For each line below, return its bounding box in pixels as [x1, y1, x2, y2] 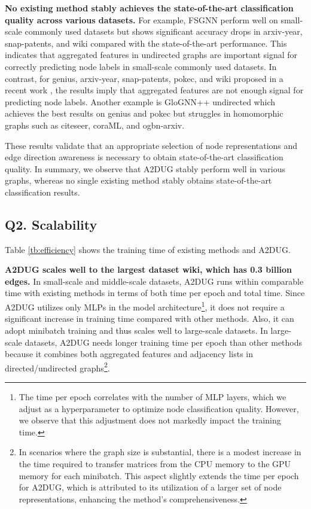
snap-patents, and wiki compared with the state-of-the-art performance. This [5, 36, 287, 49]
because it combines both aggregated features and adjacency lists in [5, 348, 254, 360]
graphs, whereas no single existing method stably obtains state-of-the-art [5, 174, 272, 187]
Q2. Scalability [5, 215, 97, 233]
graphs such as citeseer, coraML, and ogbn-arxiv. [5, 118, 185, 131]
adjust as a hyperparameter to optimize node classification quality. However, [19, 402, 299, 414]
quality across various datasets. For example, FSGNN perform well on [5, 13, 278, 26]
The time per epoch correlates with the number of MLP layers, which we [19, 390, 286, 403]
